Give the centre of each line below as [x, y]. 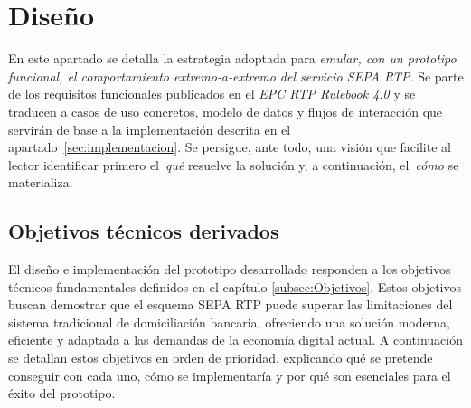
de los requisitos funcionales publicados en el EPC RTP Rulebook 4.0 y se [212, 94]
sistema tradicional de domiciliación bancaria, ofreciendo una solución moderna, [229, 322]
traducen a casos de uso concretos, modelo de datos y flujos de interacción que [226, 111]
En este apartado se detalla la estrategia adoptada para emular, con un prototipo [232, 58]
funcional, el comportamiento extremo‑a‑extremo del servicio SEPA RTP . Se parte [236, 76]
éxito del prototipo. [62, 393]
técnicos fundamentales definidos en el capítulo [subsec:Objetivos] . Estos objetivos [235, 286]
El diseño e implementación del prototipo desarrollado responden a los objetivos [230, 269]
